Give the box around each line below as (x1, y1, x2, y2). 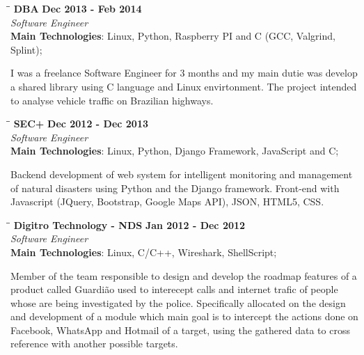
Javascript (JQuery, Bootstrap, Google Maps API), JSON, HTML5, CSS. (10, 194, 324, 209)
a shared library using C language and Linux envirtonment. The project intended (10, 79, 357, 93)
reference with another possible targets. (10, 336, 178, 351)
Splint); (10, 42, 42, 56)
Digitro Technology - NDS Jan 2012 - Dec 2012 (13, 217, 246, 232)
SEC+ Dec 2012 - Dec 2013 (13, 116, 149, 131)
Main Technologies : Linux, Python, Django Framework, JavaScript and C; (10, 143, 339, 158)
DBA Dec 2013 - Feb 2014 (13, 1, 142, 15)
